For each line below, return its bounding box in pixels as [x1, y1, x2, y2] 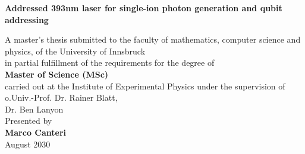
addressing [5, 13, 49, 25]
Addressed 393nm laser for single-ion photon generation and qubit [5, 2, 282, 14]
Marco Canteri [5, 126, 67, 138]
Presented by [5, 114, 52, 127]
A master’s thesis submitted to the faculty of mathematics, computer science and [5, 33, 301, 46]
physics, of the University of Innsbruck [5, 44, 146, 57]
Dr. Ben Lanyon [5, 102, 64, 115]
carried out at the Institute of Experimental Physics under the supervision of [5, 79, 285, 92]
